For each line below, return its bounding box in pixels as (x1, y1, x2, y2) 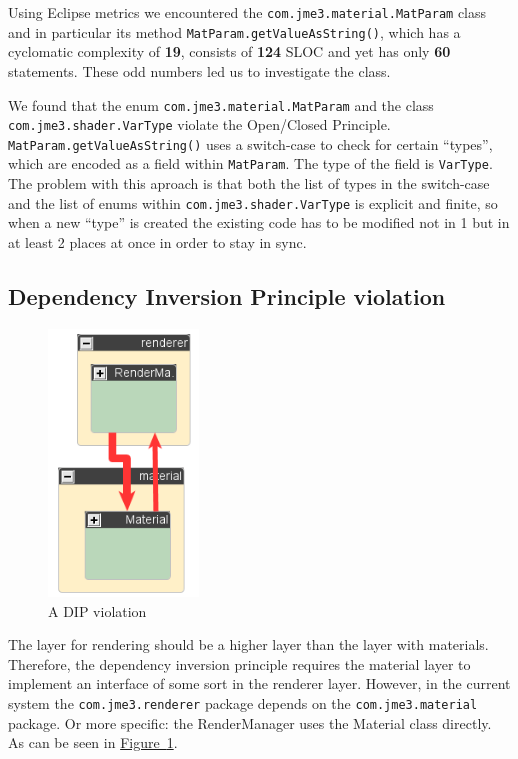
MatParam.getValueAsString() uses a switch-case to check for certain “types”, (8, 133, 493, 154)
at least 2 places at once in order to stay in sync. (8, 231, 307, 252)
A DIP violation (48, 600, 147, 621)
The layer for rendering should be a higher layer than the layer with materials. (8, 634, 489, 655)
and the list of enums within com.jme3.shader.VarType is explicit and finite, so (8, 192, 498, 213)
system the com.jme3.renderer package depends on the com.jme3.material (8, 692, 478, 713)
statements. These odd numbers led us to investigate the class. (8, 60, 391, 81)
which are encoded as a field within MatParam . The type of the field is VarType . (8, 153, 493, 174)
